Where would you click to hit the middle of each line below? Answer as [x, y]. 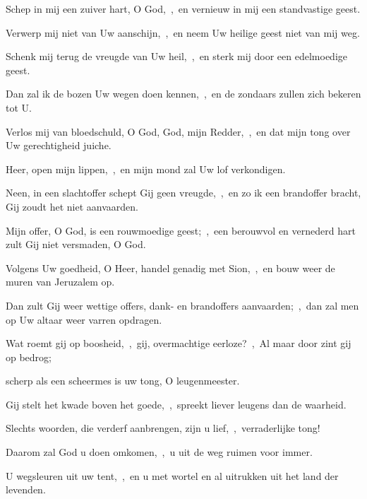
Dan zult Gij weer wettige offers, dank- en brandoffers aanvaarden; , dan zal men [182, 305]
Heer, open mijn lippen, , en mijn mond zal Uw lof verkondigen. [146, 169]
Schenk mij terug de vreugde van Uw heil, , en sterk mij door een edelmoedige [176, 56]
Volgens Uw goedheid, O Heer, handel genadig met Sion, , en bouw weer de [170, 268]
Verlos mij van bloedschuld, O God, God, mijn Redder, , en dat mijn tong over [178, 131]
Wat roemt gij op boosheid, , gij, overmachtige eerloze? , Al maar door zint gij [179, 343]
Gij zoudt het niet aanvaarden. [72, 206]
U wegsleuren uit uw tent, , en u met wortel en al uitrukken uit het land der [172, 475]
